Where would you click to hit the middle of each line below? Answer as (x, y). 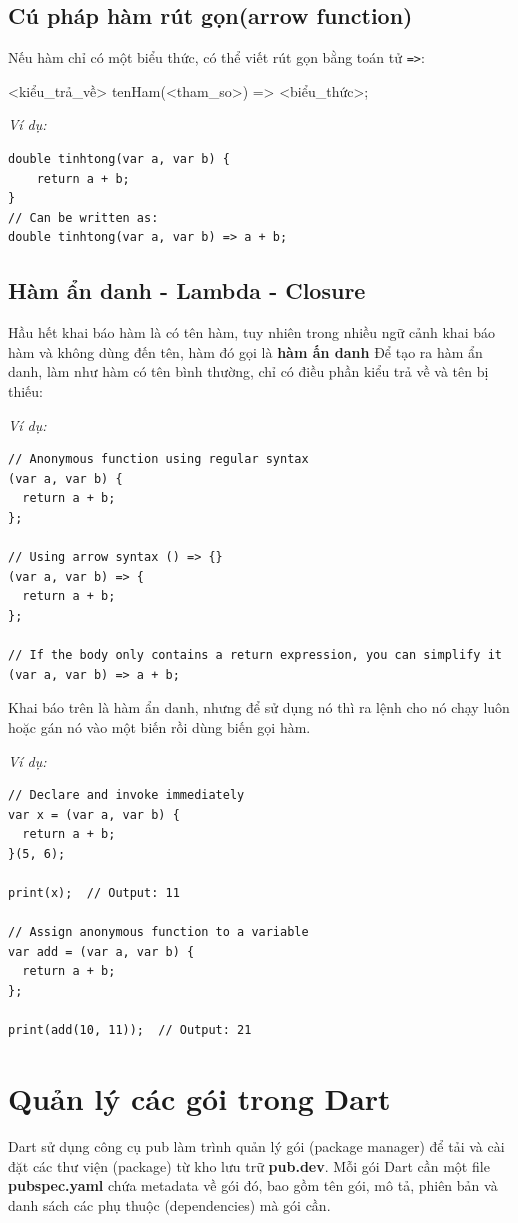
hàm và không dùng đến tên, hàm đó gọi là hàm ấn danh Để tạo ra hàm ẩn (245, 351)
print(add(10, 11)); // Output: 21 (130, 1030)
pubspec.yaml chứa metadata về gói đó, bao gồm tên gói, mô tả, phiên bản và (253, 1185)
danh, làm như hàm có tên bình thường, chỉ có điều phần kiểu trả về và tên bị (248, 371)
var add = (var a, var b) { (101, 951)
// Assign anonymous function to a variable (158, 932)
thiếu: (26, 391)
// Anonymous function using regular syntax (158, 459)
